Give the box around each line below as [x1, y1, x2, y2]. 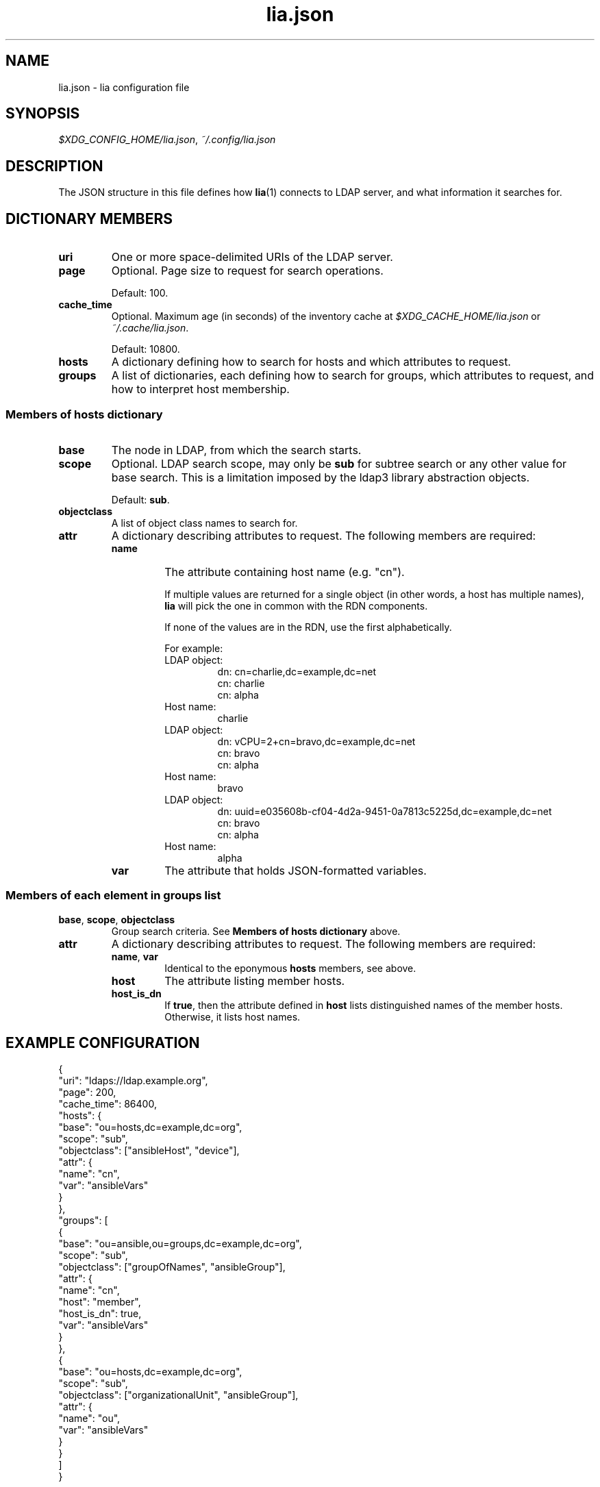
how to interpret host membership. [111, 382, 290, 397]
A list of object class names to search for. [111, 516, 298, 529]
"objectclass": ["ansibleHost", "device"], [58, 1145, 240, 1157]
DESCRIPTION [5, 157, 103, 175]
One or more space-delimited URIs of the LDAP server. [111, 250, 393, 264]
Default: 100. [111, 287, 168, 299]
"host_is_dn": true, [58, 1308, 142, 1320]
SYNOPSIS [5, 105, 80, 123]
